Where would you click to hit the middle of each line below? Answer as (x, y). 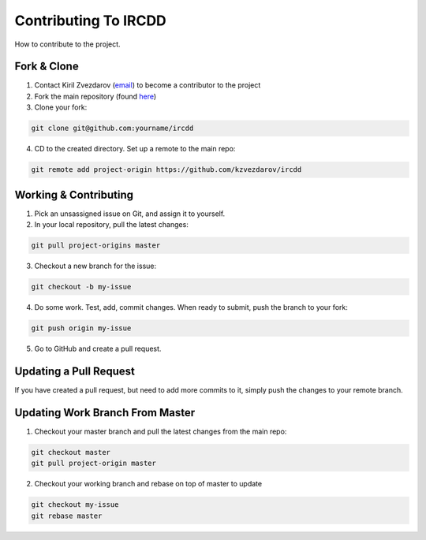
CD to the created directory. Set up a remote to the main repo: (135, 149)
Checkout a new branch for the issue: (95, 266)
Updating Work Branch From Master (105, 413)
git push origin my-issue (81, 328)
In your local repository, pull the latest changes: (111, 225)
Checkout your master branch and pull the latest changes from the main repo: (161, 431)
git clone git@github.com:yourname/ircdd (112, 128)
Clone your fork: (61, 107)
